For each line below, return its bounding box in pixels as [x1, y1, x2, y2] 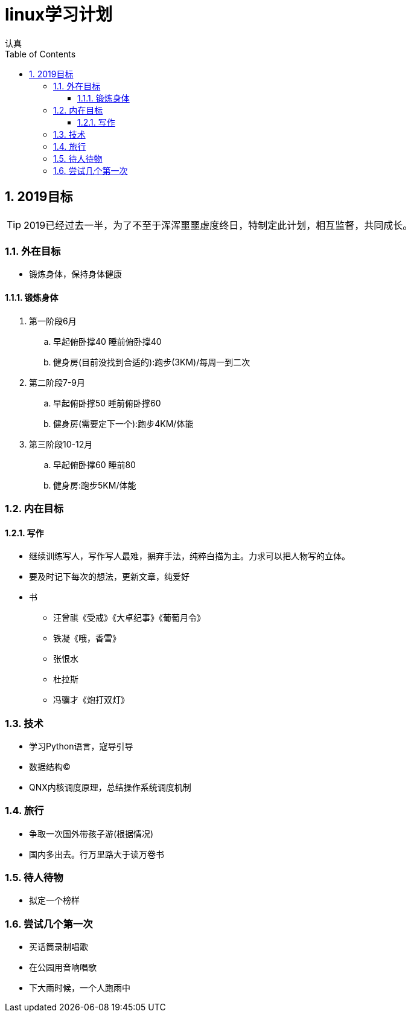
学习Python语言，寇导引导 [29, 740, 133, 751]
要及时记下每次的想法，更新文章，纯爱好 [29, 571, 190, 582]
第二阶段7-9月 [29, 377, 86, 388]
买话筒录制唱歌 [29, 942, 88, 952]
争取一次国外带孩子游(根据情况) [29, 828, 154, 839]
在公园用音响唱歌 [29, 962, 97, 973]
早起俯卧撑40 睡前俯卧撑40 [53, 336, 162, 347]
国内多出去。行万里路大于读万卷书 [29, 849, 164, 859]
